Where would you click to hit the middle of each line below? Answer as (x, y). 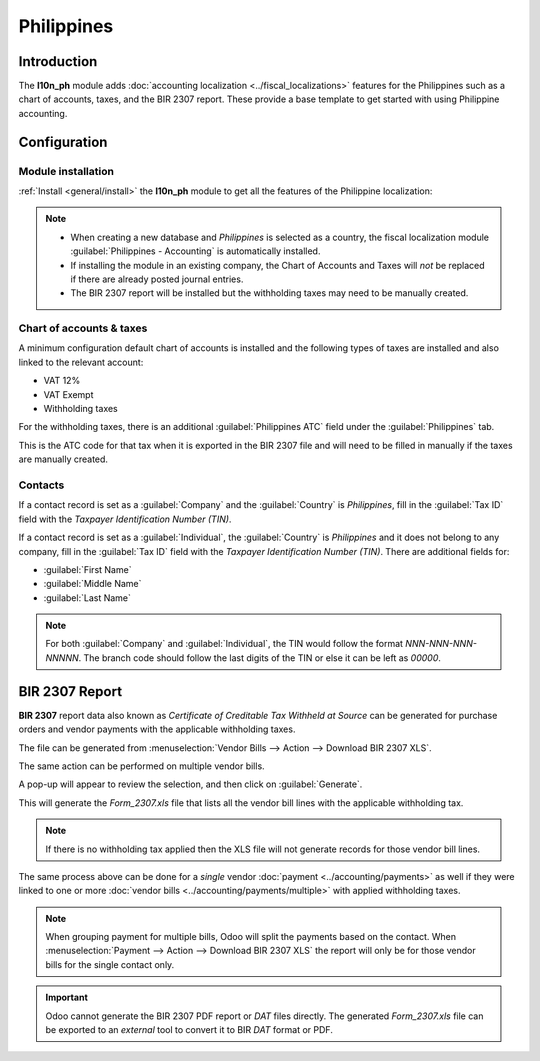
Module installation (66, 171)
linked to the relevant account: (81, 362)
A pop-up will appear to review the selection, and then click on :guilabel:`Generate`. (190, 784)
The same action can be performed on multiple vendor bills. (141, 766)
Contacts (41, 485)
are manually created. (63, 459)
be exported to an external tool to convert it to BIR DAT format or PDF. (189, 1030)
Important (67, 997)
